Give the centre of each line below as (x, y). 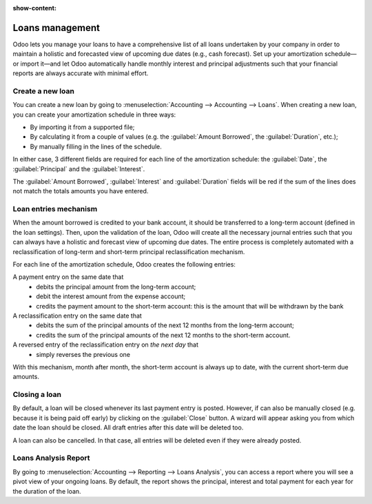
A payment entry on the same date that (68, 277)
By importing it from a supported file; (82, 127)
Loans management (56, 28)
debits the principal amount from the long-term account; (116, 287)
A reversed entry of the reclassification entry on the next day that (106, 345)
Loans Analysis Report (51, 458)
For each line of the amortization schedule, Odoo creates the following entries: (124, 264)
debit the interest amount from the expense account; (111, 296)
